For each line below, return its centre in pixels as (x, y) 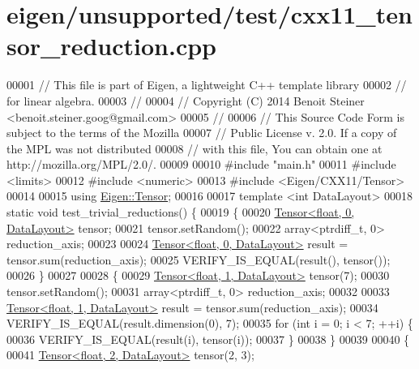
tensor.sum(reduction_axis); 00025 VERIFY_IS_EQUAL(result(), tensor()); (199, 259)
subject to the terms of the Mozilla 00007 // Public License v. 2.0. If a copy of (202, 133)
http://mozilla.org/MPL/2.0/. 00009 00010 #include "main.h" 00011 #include (201, 164)
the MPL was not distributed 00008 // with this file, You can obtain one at (195, 148)
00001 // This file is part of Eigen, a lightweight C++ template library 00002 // (207, 85)
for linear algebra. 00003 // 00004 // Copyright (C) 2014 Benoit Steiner (186, 100)
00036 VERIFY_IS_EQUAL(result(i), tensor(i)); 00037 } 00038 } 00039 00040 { (208, 339)
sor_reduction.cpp (112, 46)
